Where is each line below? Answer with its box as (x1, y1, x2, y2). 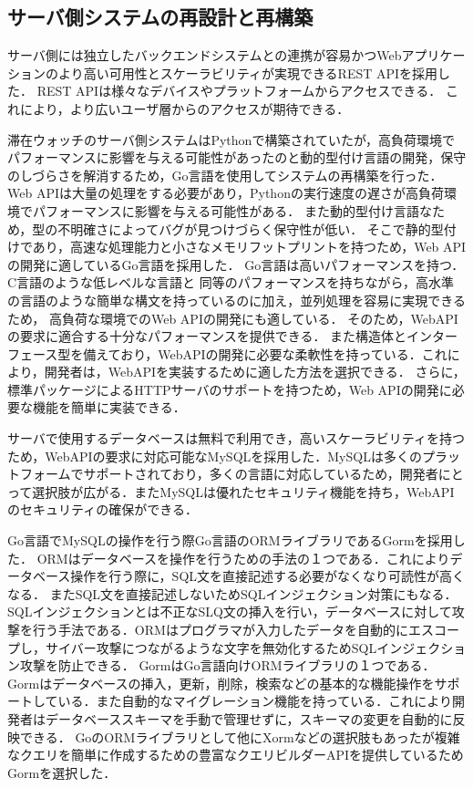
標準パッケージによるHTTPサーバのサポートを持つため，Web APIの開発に (7, 379, 452, 399)
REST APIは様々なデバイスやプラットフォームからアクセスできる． (36, 81, 442, 100)
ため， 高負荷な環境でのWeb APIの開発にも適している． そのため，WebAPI (7, 308, 458, 327)
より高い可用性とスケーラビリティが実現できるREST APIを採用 (57, 63, 438, 82)
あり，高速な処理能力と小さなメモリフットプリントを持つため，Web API (32, 237, 467, 256)
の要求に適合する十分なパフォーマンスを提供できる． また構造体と (7, 327, 407, 346)
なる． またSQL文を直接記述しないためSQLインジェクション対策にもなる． (7, 584, 458, 603)
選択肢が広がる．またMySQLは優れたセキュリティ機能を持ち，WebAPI (32, 482, 455, 501)
